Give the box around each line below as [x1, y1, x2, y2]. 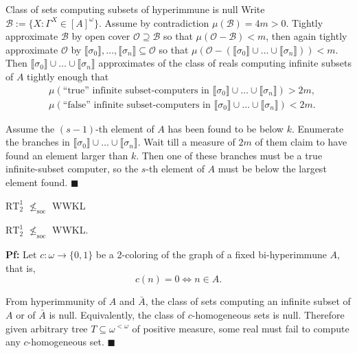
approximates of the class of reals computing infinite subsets [98, 56, 352, 70]
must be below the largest [218, 161, 327, 176]
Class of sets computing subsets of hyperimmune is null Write [5, 2, 265, 16]
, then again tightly [266, 29, 347, 43]
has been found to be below [168, 121, 284, 135]
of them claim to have [255, 135, 347, 149]
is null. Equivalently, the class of [49, 307, 185, 321]
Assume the [5, 121, 55, 135]
